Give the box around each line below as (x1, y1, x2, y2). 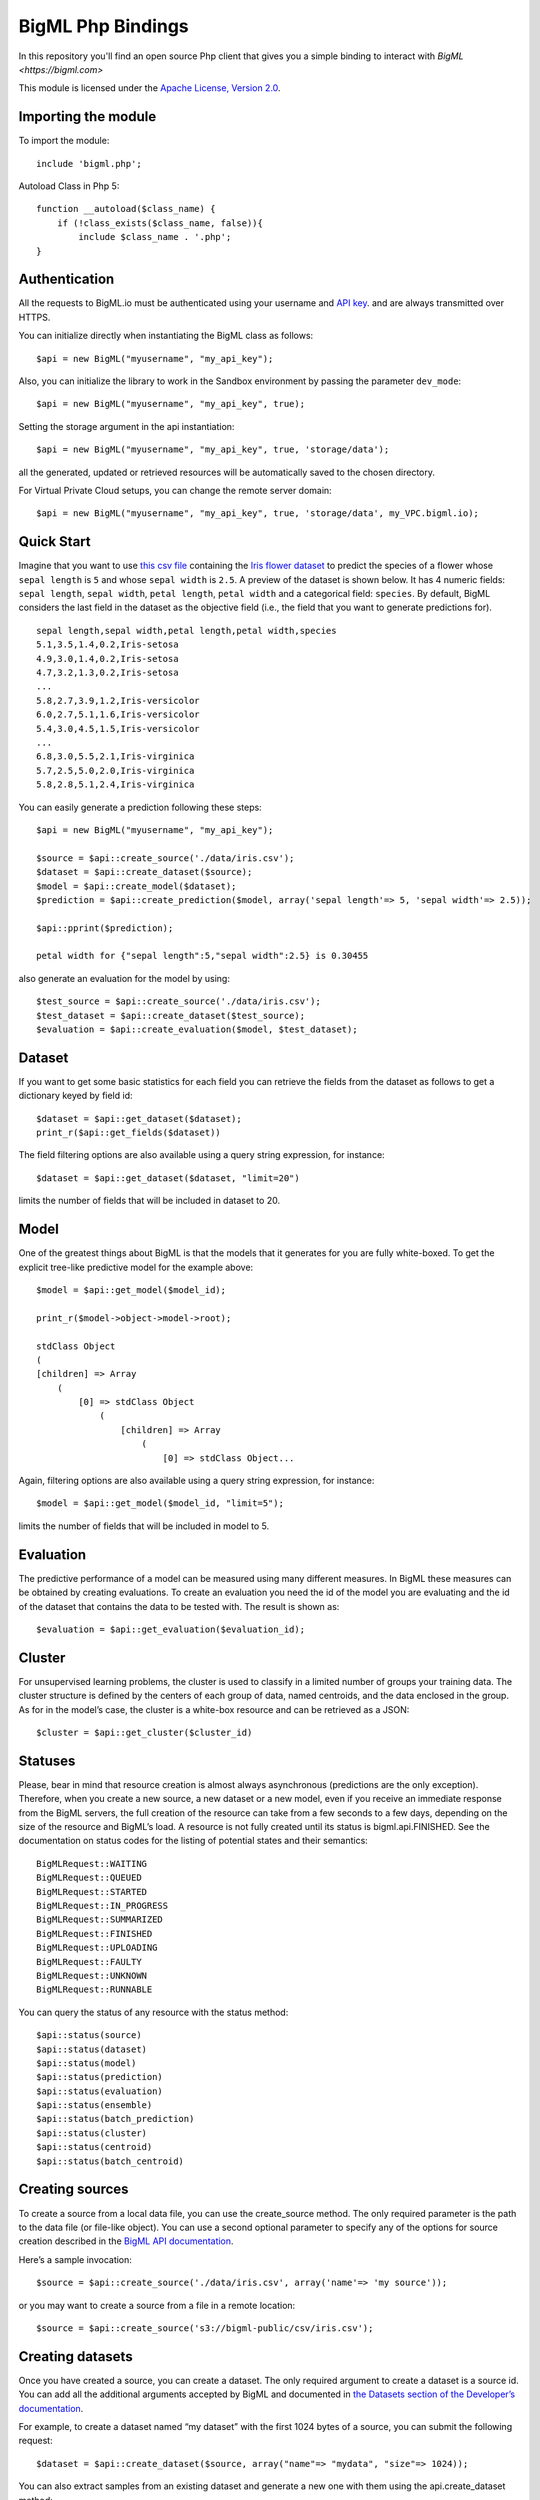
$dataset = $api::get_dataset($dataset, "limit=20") (36, 1172, 300, 1184)
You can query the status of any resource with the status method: (18, 2006, 289, 2018)
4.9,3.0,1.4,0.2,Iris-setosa (36, 653, 179, 664)
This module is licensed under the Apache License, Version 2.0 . (18, 82, 281, 94)
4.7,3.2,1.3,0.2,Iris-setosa (36, 667, 179, 679)
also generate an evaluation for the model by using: (18, 972, 230, 984)
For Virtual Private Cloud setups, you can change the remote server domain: (18, 485, 332, 496)
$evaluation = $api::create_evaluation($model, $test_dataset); (36, 1024, 359, 1035)
